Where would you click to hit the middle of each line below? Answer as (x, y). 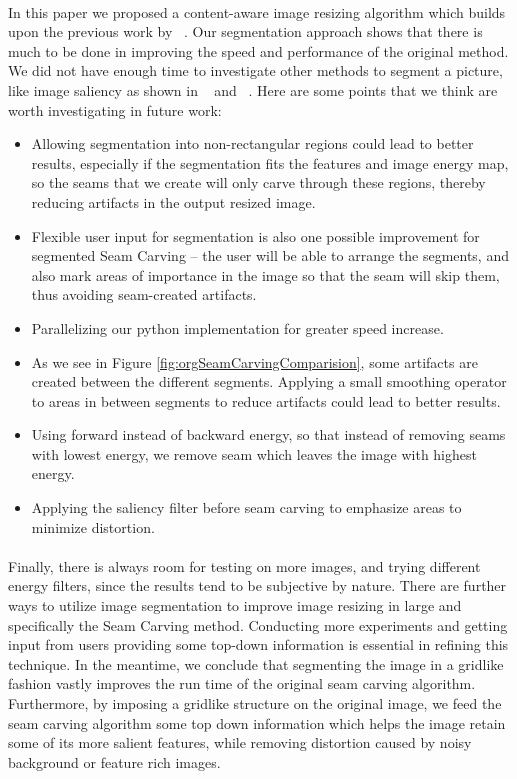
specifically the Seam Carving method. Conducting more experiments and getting (258, 624)
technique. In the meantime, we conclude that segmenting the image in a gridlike (256, 663)
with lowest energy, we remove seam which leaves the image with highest (254, 453)
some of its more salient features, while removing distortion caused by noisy (240, 742)
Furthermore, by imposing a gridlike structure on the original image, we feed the (255, 703)
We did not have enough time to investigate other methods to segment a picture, (255, 70)
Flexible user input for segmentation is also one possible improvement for (255, 235)
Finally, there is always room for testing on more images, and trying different (244, 565)
